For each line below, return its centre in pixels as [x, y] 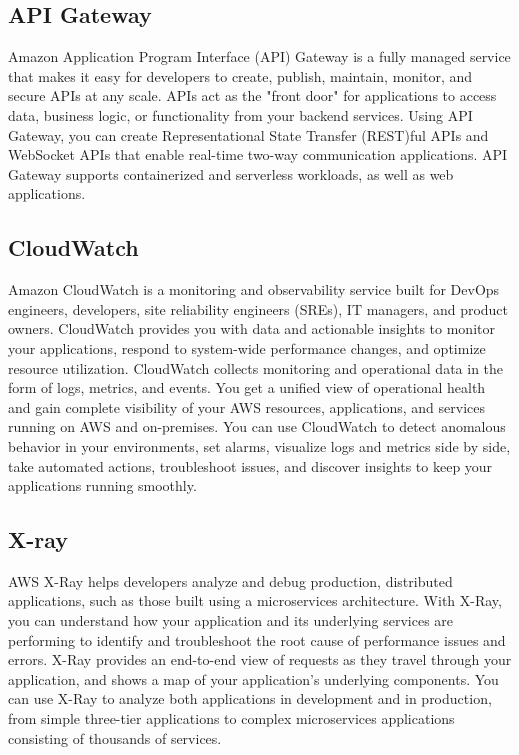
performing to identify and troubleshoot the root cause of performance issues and [257, 639]
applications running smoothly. [102, 485]
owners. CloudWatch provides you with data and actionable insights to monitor [251, 328]
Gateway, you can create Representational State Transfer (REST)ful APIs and [248, 134]
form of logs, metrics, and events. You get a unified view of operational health [247, 387]
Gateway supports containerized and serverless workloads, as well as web [231, 173]
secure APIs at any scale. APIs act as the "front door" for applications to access [252, 95]
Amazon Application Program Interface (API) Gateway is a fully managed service [259, 56]
